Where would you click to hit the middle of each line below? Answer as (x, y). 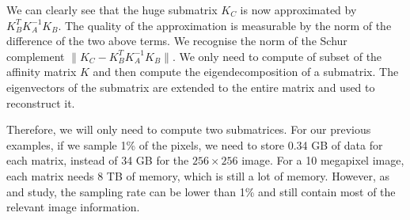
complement (36, 56)
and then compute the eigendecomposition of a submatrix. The (246, 72)
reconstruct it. (41, 102)
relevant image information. (73, 207)
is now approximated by (298, 9)
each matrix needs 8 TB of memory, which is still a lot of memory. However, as (198, 175)
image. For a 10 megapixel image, (323, 160)
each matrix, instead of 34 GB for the (98, 160)
